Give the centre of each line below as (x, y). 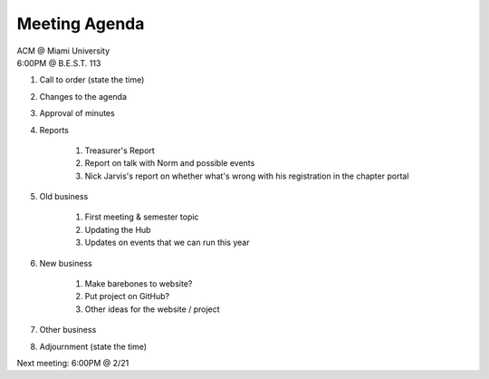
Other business (68, 330)
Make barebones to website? (139, 284)
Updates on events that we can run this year (167, 243)
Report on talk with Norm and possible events (170, 163)
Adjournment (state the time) (93, 346)
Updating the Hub (118, 229)
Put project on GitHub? (127, 296)
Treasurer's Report (120, 151)
